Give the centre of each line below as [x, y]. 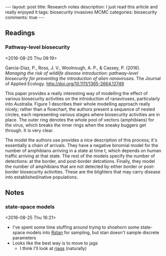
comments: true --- [25, 17]
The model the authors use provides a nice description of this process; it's [81, 140]
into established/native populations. [42, 177]
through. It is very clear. [29, 130]
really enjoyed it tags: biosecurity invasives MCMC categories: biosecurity [81, 12]
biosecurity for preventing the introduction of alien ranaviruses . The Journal [83, 78]
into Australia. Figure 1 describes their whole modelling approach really [78, 104]
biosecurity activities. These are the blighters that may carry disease [90, 172]
